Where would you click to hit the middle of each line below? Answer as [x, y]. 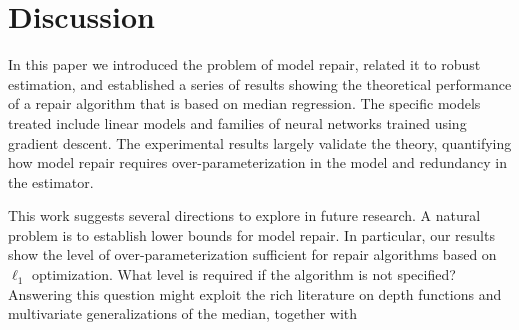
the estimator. [51, 181]
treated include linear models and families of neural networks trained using [237, 122]
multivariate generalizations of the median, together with [183, 313]
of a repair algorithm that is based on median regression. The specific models [244, 103]
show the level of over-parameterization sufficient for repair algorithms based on [252, 254]
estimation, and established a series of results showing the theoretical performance [260, 83]
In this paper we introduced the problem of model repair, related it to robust [244, 64]
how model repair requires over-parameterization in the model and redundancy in [257, 162]
